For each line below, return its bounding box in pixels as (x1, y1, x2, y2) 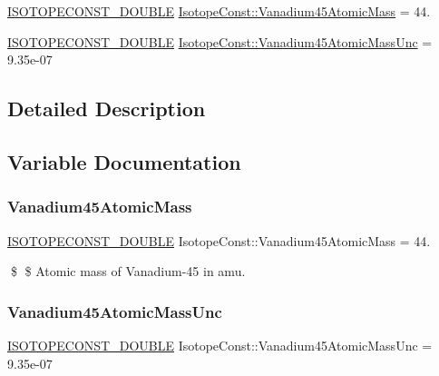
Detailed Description (7, 94, 206, 123)
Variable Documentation (7, 147, 241, 175)
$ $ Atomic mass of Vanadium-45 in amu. (10, 262, 246, 281)
